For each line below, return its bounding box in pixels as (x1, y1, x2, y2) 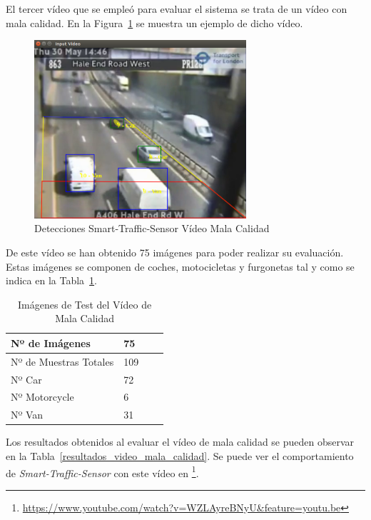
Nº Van (11, 407, 44, 422)
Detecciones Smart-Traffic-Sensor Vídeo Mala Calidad (34, 221, 270, 236)
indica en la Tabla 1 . (6, 273, 97, 288)
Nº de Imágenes (11, 335, 91, 350)
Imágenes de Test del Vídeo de (18, 296, 152, 311)
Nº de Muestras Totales (11, 354, 114, 369)
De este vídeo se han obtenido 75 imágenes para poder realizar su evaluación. (6, 244, 344, 259)
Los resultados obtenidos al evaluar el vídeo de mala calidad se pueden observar (6, 434, 355, 449)
